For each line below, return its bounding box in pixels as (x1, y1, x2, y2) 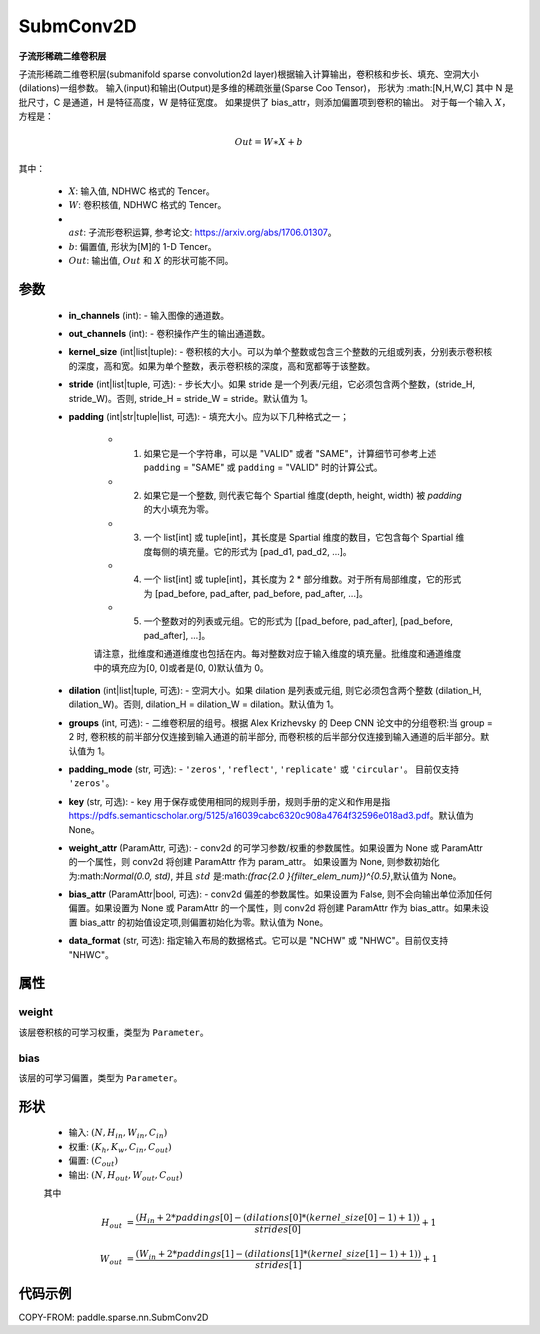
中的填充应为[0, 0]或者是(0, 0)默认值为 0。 (93, 661, 269, 674)
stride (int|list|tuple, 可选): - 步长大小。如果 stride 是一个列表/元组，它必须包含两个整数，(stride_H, (68, 378, 475, 390)
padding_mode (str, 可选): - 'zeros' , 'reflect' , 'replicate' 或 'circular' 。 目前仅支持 (68, 763, 460, 775)
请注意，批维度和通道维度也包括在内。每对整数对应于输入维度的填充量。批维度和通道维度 (93, 648, 462, 660)
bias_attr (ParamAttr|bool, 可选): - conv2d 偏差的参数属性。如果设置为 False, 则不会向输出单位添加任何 (68, 888, 493, 900)
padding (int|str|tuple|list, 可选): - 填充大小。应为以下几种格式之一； (68, 410, 350, 422)
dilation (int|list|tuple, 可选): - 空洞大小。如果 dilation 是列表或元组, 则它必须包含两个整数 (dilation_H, (68, 685, 482, 697)
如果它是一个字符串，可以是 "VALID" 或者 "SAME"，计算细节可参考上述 (143, 447, 437, 459)
